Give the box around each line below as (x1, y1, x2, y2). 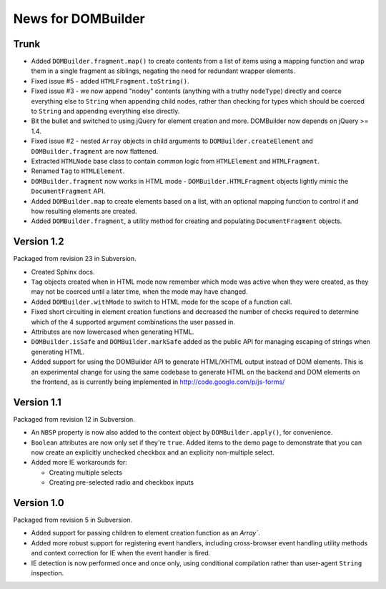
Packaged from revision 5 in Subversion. (13, 515, 132, 525)
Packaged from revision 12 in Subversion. (13, 415, 135, 423)
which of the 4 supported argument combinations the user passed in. (31, 317, 236, 326)
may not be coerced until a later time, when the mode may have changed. (31, 287, 248, 296)
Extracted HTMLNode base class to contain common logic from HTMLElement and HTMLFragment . (31, 157, 320, 165)
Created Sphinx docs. (31, 267, 96, 276)
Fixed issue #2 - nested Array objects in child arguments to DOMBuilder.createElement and (31, 137, 314, 146)
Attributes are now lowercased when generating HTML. (31, 327, 194, 336)
